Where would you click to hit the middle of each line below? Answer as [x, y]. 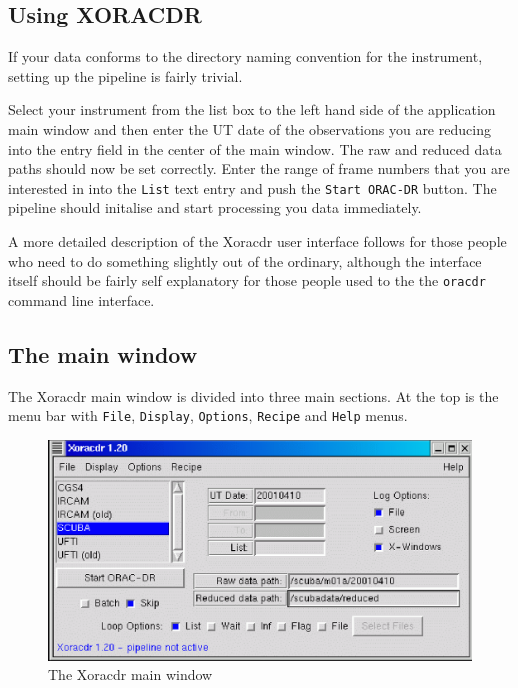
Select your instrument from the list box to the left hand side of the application [252, 109]
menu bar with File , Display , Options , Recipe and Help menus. [208, 415]
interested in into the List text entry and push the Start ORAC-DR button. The [252, 187]
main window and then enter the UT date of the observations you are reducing [249, 128]
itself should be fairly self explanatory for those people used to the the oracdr [247, 280]
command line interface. [81, 299]
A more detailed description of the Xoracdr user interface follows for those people [257, 241]
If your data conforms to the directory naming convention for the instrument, [245, 56]
